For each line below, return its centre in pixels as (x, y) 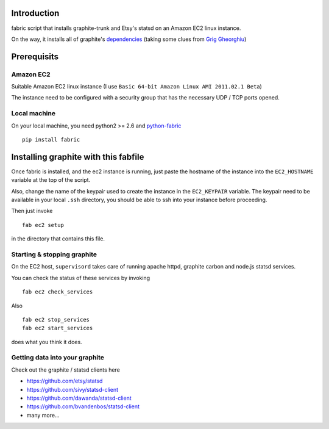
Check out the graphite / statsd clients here (65, 370)
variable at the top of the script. (51, 180)
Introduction (35, 13)
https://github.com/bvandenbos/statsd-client (83, 406)
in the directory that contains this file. (58, 239)
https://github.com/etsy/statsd (65, 381)
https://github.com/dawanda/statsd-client (79, 398)
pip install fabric (51, 139)
